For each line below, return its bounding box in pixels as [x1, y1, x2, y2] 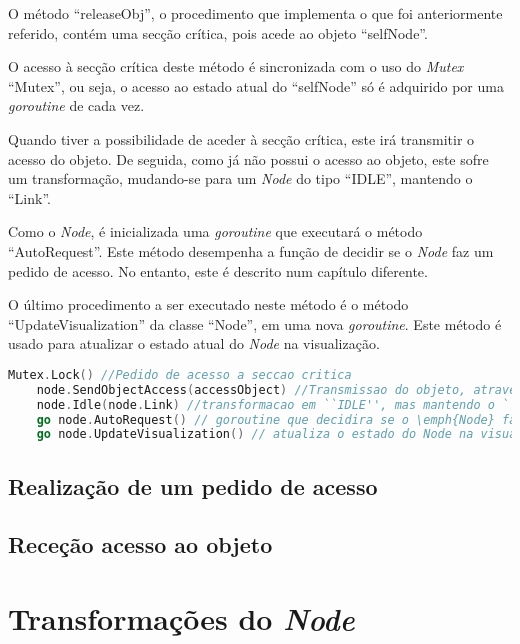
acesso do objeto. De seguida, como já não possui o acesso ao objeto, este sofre [8, 148, 489, 169]
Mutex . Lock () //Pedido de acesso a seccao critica [8, 367, 352, 382]
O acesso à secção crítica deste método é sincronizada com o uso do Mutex [8, 56, 464, 77]
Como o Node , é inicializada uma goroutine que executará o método [8, 221, 423, 242]
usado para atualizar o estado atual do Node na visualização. [8, 333, 380, 354]
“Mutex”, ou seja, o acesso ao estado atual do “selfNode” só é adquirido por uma [8, 75, 504, 96]
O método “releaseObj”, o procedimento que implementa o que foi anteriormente [8, 3, 503, 23]
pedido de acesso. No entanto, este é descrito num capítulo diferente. [8, 260, 428, 281]
